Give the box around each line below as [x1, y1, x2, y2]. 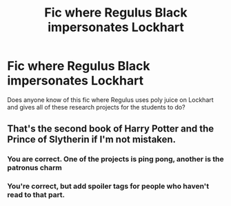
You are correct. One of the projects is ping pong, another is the [7, 154, 224, 164]
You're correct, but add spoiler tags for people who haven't [7, 181, 209, 191]
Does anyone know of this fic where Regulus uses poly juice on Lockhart [7, 95, 214, 104]
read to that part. [7, 190, 66, 200]
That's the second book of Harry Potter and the [7, 123, 214, 135]
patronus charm [7, 163, 62, 173]
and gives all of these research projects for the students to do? [7, 103, 185, 111]
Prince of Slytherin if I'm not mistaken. [7, 134, 177, 145]
